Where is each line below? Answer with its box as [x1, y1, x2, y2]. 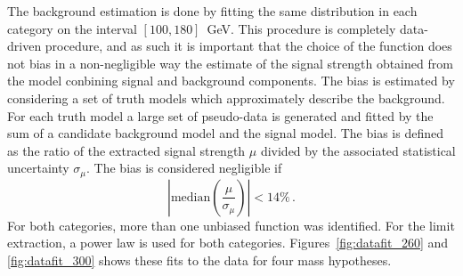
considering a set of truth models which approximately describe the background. [7, 88, 445, 107]
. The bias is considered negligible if [86, 158, 282, 177]
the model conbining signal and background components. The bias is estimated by [7, 71, 455, 90]
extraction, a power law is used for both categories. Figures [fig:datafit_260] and [7, 233, 449, 252]
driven [7, 37, 42, 55]
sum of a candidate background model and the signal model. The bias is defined [7, 124, 443, 142]
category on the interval [7, 19, 137, 37]
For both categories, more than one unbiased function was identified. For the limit [7, 215, 455, 234]
